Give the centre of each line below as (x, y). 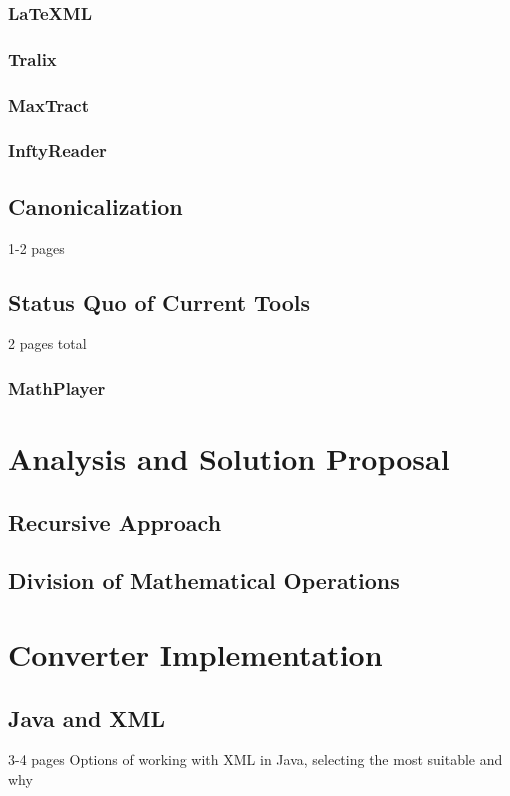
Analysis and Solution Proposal (229, 458)
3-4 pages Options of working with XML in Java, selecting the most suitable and (255, 759)
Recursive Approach (115, 521)
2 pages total (47, 343)
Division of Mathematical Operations (204, 580)
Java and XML (87, 717)
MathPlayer (57, 387)
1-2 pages (36, 247)
